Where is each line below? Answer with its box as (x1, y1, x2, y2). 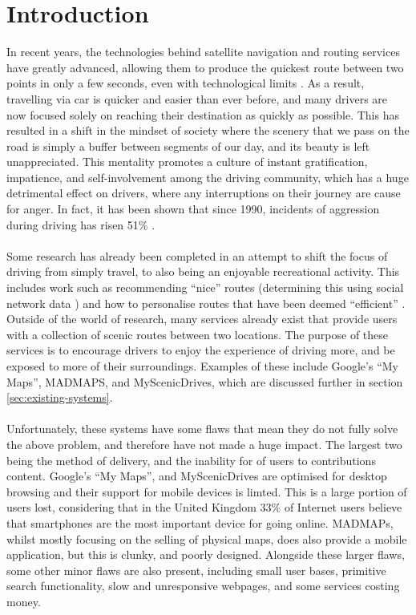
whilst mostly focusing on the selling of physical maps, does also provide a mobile (6, 530, 407, 547)
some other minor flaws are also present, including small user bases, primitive (6, 561, 386, 578)
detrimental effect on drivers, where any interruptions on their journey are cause (6, 184, 401, 201)
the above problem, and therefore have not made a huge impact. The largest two (6, 435, 402, 452)
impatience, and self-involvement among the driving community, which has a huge (6, 168, 409, 185)
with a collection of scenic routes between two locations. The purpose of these (6, 326, 389, 342)
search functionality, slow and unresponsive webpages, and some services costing (6, 577, 400, 594)
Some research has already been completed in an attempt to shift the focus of (6, 247, 388, 264)
